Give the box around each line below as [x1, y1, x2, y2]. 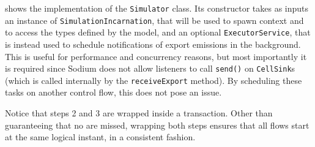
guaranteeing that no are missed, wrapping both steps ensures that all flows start [5, 118, 309, 131]
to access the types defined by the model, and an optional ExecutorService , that [5, 26, 311, 39]
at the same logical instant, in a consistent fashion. [5, 130, 196, 143]
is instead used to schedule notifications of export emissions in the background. [5, 37, 301, 50]
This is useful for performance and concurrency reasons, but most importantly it [5, 50, 307, 62]
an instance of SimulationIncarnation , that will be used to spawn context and [5, 13, 304, 26]
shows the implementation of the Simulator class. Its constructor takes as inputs [5, 2, 309, 14]
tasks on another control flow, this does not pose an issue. [5, 86, 222, 99]
